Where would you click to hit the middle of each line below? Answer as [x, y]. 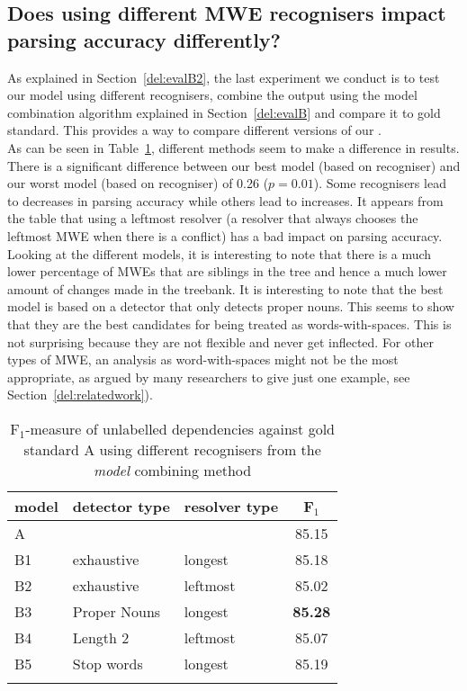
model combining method [172, 470]
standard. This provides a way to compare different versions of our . [194, 130]
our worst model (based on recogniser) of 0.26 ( [138, 183]
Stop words [108, 663]
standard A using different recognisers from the [172, 449]
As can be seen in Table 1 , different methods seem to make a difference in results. [233, 147]
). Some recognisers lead [380, 183]
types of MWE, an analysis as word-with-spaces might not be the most [203, 359]
